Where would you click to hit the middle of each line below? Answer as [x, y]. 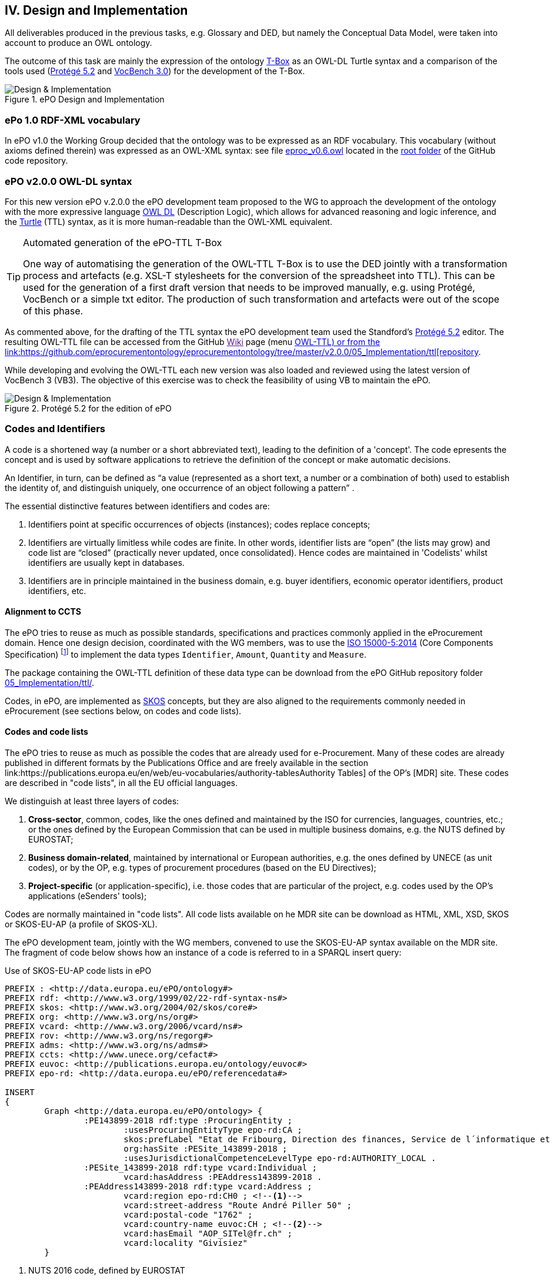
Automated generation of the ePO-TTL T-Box [123, 242]
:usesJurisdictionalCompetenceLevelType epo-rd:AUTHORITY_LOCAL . [280, 1158]
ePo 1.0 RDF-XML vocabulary [73, 120]
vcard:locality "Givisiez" [186, 1243]
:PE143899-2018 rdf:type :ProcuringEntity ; [188, 1120]
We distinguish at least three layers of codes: [92, 801]
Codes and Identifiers [55, 429]
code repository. [36, 161]
